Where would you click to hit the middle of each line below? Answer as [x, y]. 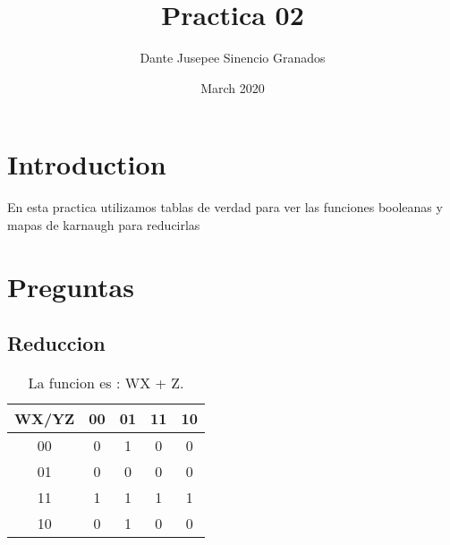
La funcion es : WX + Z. [106, 383]
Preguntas [71, 286]
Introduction [87, 164]
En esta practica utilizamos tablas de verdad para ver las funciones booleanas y [225, 207]
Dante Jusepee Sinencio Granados [233, 58]
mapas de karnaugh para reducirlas [104, 224]
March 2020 [233, 87]
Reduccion [56, 343]
